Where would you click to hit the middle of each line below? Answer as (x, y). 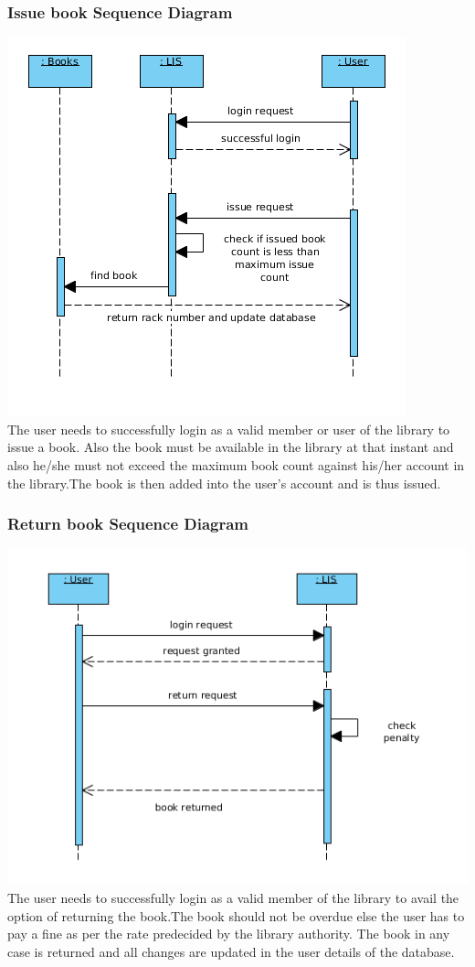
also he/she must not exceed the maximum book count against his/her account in (236, 465)
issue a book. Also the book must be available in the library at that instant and (231, 447)
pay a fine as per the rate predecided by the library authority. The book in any (229, 934)
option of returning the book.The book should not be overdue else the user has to (236, 915)
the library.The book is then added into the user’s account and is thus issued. (224, 483)
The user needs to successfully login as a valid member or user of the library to (229, 429)
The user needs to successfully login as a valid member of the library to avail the (233, 898)
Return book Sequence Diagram (128, 524)
